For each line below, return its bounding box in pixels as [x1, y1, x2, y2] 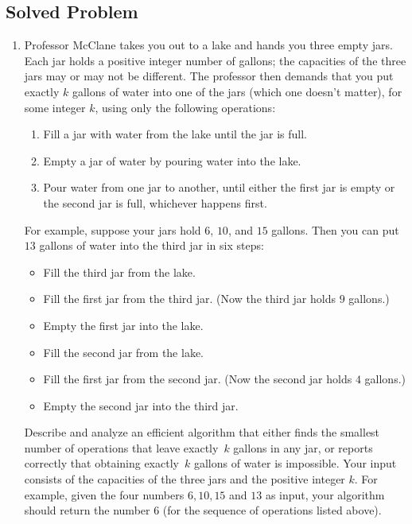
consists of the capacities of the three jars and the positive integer [24, 471, 345, 487]
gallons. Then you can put [271, 221, 399, 238]
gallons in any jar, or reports [233, 439, 373, 456]
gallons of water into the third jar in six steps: [39, 237, 264, 254]
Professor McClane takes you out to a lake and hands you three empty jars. [24, 37, 393, 53]
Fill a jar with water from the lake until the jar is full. [43, 126, 307, 142]
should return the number [24, 502, 150, 518]
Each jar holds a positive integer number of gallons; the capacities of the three [24, 52, 406, 68]
